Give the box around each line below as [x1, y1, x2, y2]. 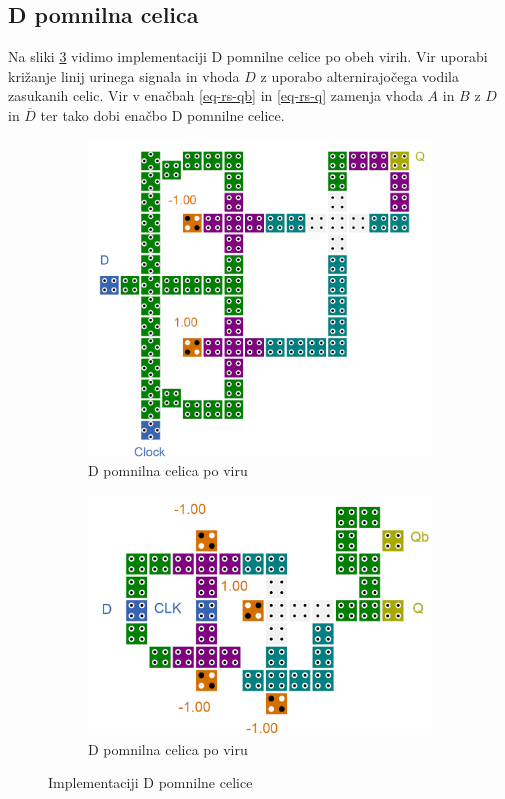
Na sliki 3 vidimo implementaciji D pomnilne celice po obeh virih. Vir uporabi [8, 46, 488, 67]
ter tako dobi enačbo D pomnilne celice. [40, 104, 285, 125]
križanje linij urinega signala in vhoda [8, 65, 240, 86]
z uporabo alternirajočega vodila [260, 65, 460, 86]
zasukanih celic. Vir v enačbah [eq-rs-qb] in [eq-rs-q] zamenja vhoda [8, 85, 423, 106]
